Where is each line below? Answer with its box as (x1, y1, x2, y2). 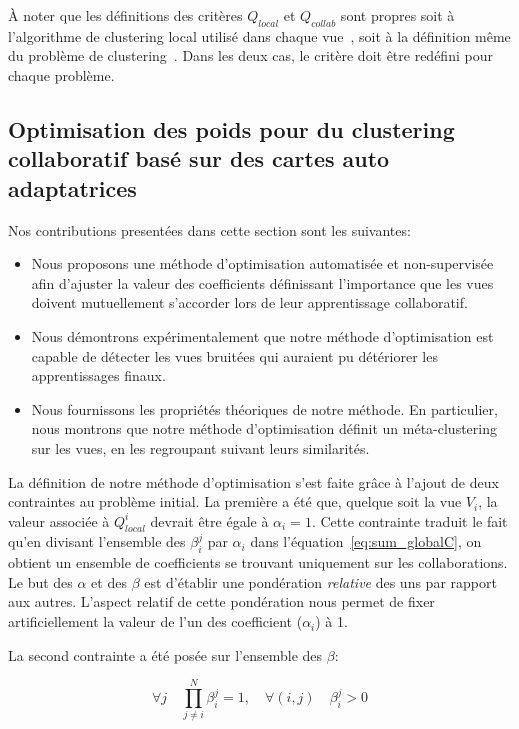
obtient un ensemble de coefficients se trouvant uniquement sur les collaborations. (8, 552, 508, 573)
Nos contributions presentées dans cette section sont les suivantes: (8, 219, 411, 240)
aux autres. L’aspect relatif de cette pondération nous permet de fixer (8, 591, 435, 612)
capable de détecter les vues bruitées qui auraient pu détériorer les (31, 345, 438, 366)
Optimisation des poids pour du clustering (8, 113, 455, 144)
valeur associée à (8, 510, 110, 531)
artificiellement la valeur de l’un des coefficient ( (8, 611, 303, 632)
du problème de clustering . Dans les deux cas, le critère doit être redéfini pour (8, 45, 493, 66)
